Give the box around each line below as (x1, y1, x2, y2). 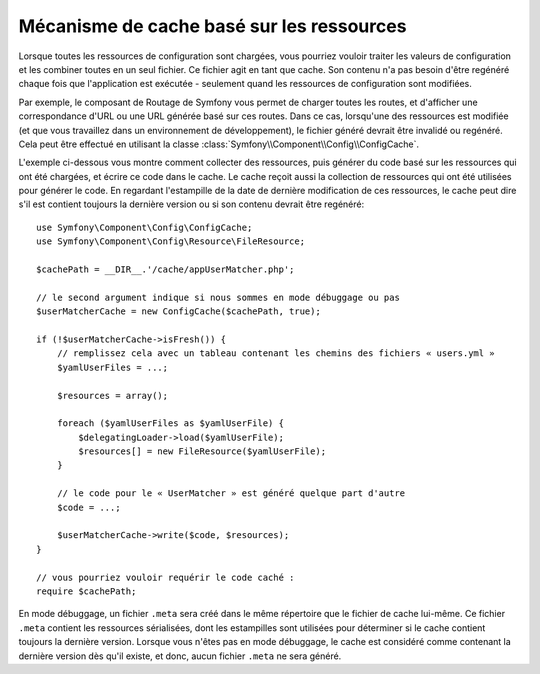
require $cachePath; (36, 586, 137, 597)
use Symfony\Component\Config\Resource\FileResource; (36, 236, 305, 247)
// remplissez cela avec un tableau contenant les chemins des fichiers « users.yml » (56, 348, 495, 359)
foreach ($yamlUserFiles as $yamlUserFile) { (56, 418, 285, 429)
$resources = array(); (56, 390, 169, 401)
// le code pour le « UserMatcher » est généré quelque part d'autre (56, 488, 406, 499)
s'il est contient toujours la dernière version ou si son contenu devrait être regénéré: (18, 198, 365, 210)
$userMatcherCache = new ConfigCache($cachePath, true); (36, 306, 322, 317)
